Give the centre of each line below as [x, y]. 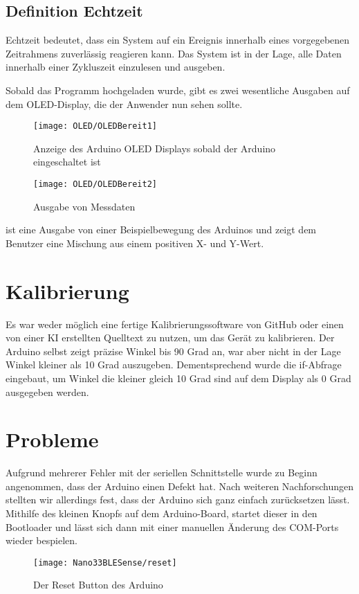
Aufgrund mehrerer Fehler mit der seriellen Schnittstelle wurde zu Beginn [162, 472]
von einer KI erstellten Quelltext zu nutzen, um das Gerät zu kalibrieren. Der [170, 337]
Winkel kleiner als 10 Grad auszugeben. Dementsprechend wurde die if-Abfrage [174, 364]
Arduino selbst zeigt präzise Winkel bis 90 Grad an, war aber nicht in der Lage [173, 351]
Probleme [52, 439]
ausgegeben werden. [47, 391]
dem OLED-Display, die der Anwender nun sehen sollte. [124, 103]
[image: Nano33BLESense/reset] [105, 562]
